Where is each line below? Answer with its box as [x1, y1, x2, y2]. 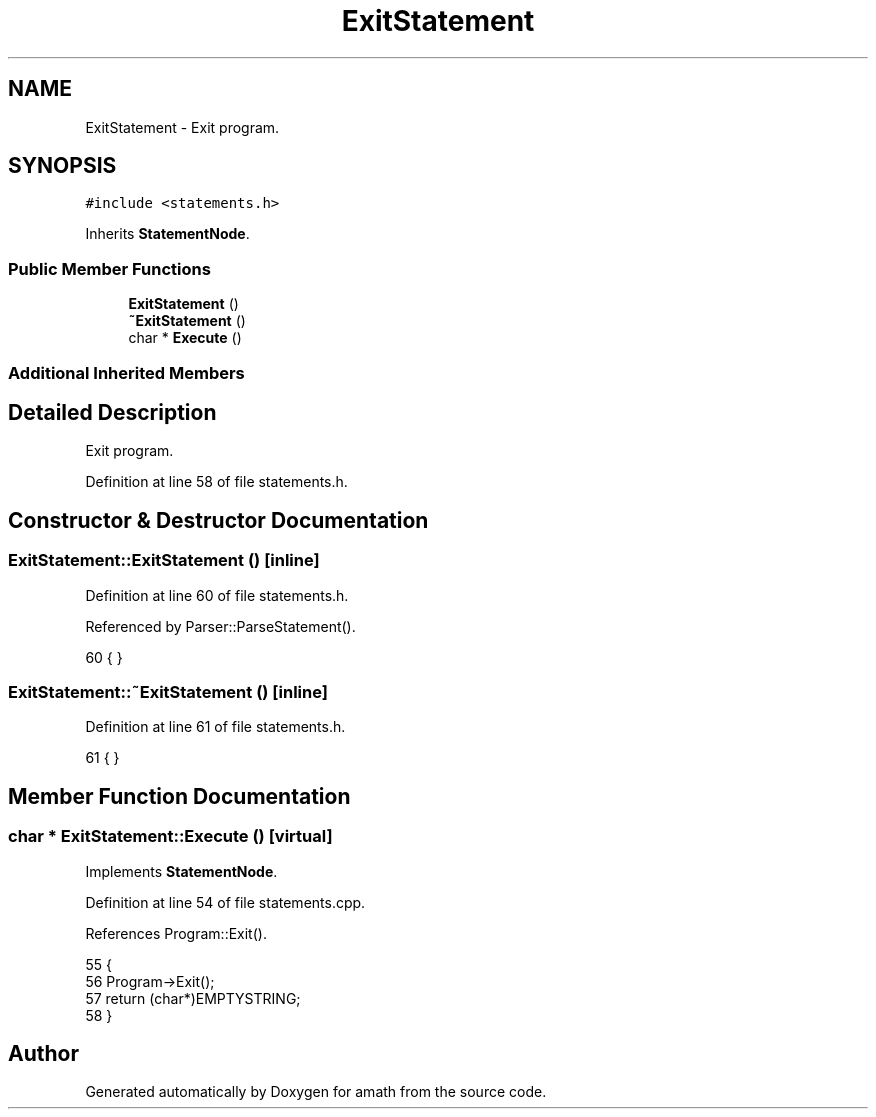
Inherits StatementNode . [85, 225, 250, 243]
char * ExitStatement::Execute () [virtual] [8, 826, 333, 847]
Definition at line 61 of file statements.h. [85, 718, 346, 736]
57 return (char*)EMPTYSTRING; [85, 989, 301, 1007]
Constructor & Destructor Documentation [8, 507, 429, 533]
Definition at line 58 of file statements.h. [85, 473, 348, 491]
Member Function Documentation [8, 783, 351, 809]
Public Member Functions [8, 258, 211, 279]
